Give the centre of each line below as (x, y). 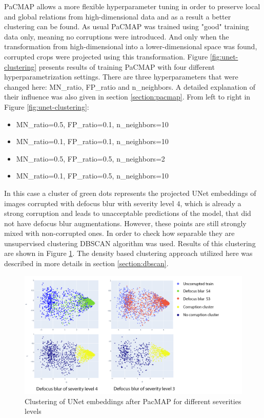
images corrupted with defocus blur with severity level (89, 203)
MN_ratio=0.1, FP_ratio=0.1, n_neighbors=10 (92, 141)
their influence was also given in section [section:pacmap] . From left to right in (127, 97)
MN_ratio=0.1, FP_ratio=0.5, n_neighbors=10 (92, 176)
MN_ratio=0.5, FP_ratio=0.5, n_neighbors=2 (90, 158)
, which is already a (211, 203)
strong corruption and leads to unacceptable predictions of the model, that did (128, 213)
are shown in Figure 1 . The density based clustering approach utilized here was (128, 253)
